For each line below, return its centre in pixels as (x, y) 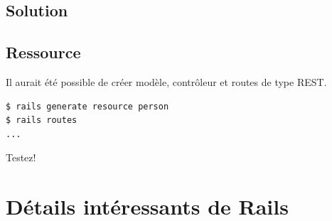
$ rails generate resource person (87, 106)
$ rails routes (42, 120)
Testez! (21, 157)
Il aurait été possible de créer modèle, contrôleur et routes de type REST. (166, 81)
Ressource (43, 52)
